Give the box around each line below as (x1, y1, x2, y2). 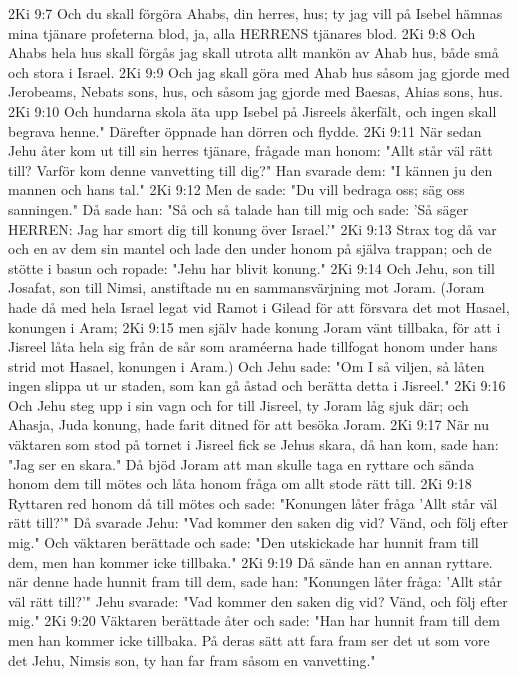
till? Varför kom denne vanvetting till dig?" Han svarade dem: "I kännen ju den (8, 159, 493, 180)
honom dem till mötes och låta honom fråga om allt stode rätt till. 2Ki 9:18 (8, 473, 472, 494)
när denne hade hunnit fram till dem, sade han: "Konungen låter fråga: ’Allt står (8, 571, 503, 592)
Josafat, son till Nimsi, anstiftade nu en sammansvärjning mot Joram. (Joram (8, 277, 485, 298)
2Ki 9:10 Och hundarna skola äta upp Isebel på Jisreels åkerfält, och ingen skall (8, 100, 497, 121)
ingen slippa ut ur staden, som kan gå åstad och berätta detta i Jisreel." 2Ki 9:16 (8, 375, 506, 396)
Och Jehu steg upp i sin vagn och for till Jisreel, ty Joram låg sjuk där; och (8, 394, 469, 415)
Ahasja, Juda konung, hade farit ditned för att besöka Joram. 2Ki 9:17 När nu (8, 414, 490, 435)
